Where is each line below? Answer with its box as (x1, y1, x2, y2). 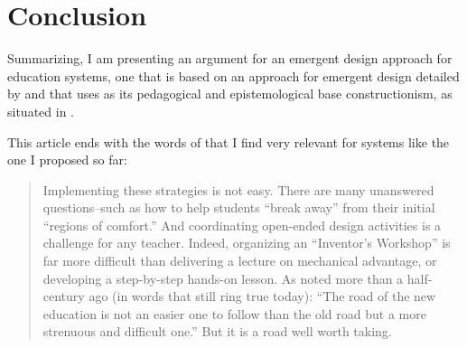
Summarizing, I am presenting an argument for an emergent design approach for (7, 49, 453, 68)
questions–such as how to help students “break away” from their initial (42, 198, 435, 217)
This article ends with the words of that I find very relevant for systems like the (7, 132, 450, 151)
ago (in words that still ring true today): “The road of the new (89, 287, 436, 306)
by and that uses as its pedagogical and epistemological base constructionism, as (7, 84, 453, 103)
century (42, 287, 85, 306)
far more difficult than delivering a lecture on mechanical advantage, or (42, 251, 437, 270)
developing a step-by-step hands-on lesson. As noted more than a (42, 268, 404, 287)
